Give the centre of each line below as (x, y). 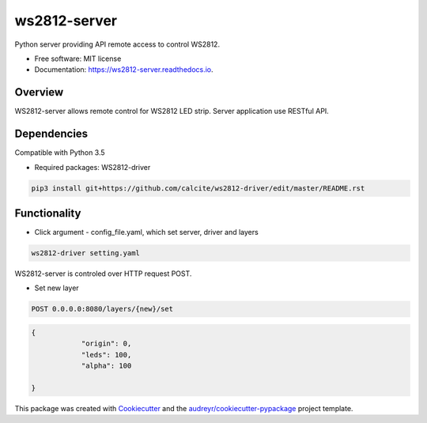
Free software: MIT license (78, 59)
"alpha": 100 (106, 366)
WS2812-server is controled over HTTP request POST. (103, 274)
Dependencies (51, 134)
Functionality (48, 213)
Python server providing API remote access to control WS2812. (117, 44)
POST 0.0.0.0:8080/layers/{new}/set (102, 309)
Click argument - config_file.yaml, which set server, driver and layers (146, 232)
